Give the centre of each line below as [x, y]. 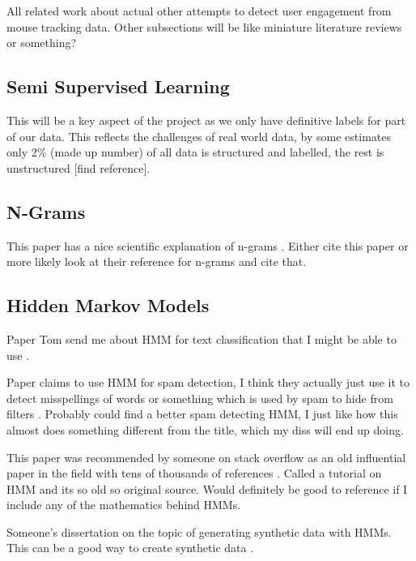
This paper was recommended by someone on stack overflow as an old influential [206, 457]
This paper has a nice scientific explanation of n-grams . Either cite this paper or [208, 245]
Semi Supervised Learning [118, 86]
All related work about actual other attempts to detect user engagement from [199, 11]
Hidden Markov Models [108, 305]
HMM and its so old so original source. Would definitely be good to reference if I [207, 488]
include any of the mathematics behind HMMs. [124, 505]
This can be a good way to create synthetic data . [130, 548]
